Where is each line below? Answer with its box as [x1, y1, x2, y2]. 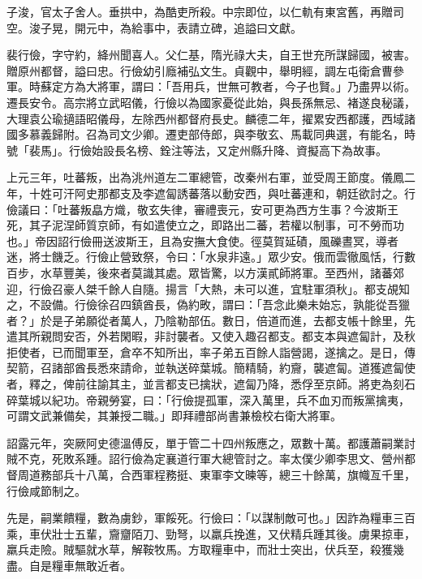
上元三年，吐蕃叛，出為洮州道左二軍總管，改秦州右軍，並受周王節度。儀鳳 [6, 169, 404, 186]
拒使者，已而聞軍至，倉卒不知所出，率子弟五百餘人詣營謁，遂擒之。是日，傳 [6, 343, 416, 360]
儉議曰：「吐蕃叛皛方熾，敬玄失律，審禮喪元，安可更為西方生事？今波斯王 [6, 200, 398, 217]
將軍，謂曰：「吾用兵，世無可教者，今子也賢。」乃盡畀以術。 [97, 78, 416, 95]
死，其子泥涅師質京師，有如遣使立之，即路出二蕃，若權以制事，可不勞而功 [6, 217, 404, 234]
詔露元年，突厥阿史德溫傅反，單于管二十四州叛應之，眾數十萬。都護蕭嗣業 [6, 434, 404, 451]
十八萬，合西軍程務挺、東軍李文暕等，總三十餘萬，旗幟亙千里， [74, 466, 416, 483]
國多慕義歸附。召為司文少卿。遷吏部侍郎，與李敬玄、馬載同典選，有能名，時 [6, 126, 416, 143]
